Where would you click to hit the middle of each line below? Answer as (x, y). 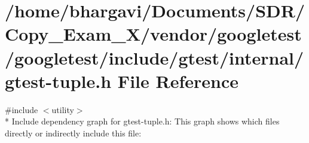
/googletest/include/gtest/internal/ (154, 57)
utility (63, 109)
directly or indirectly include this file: (73, 133)
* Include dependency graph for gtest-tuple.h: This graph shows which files (142, 121)
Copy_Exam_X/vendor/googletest (153, 34)
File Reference (178, 80)
